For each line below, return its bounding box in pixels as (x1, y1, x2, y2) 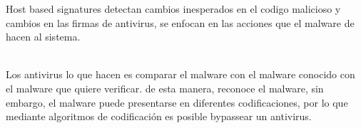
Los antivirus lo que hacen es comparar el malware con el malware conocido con (6, 67, 355, 82)
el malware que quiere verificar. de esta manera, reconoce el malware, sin (6, 80, 324, 95)
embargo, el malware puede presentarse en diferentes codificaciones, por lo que (6, 95, 348, 110)
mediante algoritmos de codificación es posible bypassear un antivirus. (6, 109, 312, 124)
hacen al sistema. (6, 29, 81, 44)
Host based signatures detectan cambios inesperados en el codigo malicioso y (6, 1, 341, 16)
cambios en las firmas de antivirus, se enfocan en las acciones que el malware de (6, 15, 355, 30)
